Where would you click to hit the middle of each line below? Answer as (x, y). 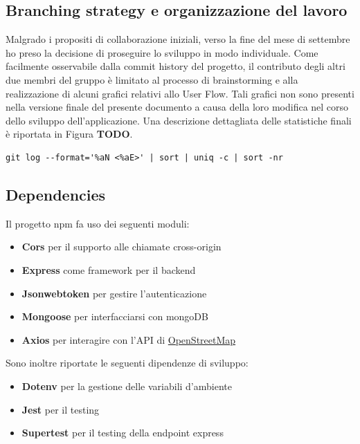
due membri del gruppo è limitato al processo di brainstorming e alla (152, 79)
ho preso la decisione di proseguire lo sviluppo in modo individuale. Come (162, 52)
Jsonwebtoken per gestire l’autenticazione (114, 293)
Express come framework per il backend (109, 269)
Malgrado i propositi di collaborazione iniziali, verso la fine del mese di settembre (178, 39)
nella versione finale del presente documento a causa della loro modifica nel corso (177, 107)
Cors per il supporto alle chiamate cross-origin (121, 247)
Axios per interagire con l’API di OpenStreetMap (129, 339)
